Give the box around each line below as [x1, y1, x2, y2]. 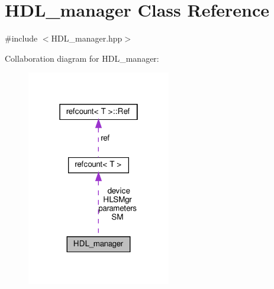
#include [5, 32, 38, 45]
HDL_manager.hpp [51, 32, 123, 45]
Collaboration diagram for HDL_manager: [5, 52, 159, 64]
